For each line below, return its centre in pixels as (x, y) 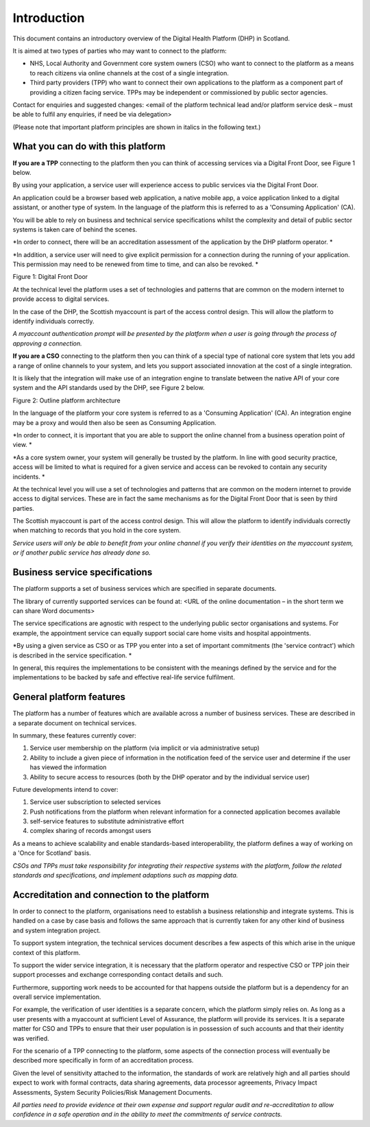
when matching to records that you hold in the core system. (97, 531)
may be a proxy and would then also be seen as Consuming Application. (115, 422)
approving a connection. (47, 343)
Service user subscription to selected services (95, 802)
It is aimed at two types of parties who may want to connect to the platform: (120, 51)
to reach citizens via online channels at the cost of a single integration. (129, 73)
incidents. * (29, 476)
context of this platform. (47, 952)
